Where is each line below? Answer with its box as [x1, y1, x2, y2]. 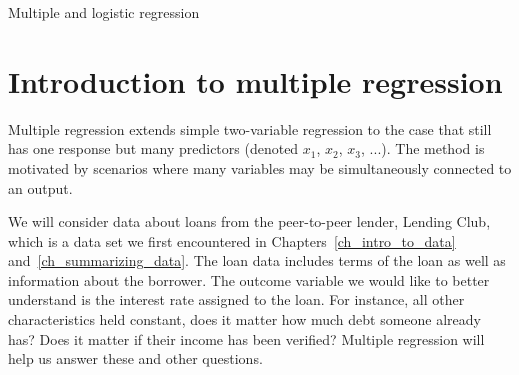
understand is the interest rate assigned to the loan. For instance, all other [8, 289, 465, 310]
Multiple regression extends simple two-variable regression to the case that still [8, 118, 492, 139]
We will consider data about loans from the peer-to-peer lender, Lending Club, [8, 211, 491, 232]
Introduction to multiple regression [8, 60, 503, 101]
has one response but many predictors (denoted [8, 138, 299, 159]
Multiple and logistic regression [8, 2, 200, 22]
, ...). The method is [361, 138, 485, 159]
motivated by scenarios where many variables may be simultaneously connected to [8, 157, 512, 178]
